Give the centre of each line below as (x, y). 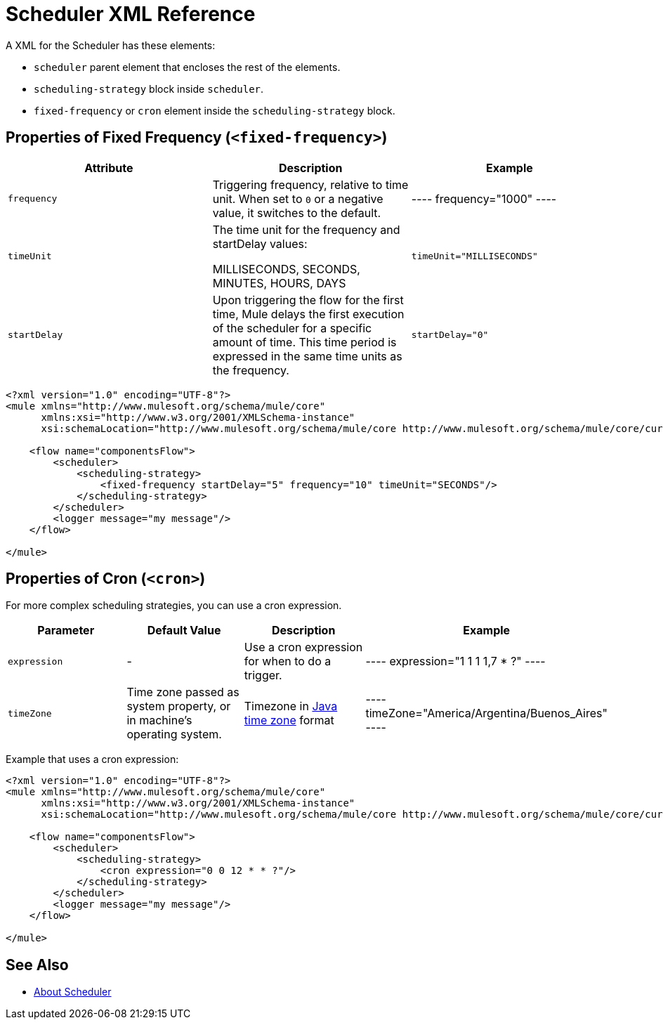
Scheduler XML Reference (131, 14)
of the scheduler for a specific (292, 328)
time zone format (289, 720)
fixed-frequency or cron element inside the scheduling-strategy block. (215, 110)
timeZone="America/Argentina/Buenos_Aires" (486, 713)
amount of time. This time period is (304, 342)
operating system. (174, 735)
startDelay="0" (450, 335)
